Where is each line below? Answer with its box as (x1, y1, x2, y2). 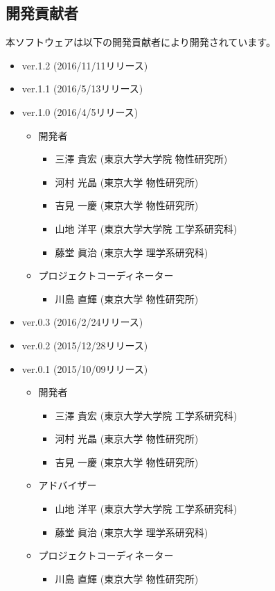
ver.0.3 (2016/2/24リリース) (21, 315, 143, 329)
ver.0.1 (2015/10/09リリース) (21, 361, 148, 376)
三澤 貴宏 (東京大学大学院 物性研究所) (55, 151, 228, 166)
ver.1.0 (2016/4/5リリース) (21, 104, 139, 119)
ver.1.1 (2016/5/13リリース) (21, 81, 143, 96)
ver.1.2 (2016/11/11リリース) (21, 58, 148, 72)
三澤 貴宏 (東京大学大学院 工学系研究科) (55, 408, 238, 422)
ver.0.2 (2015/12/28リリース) (21, 338, 148, 352)
